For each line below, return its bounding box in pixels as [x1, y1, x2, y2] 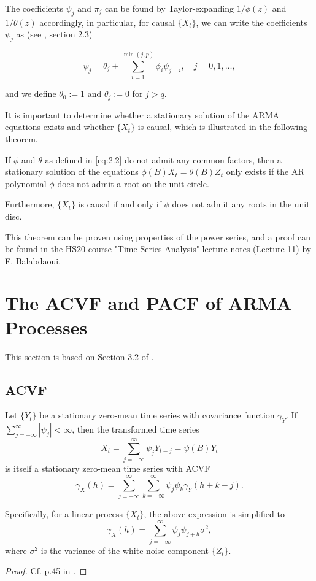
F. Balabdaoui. [5, 254, 61, 267]
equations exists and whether [5, 120, 114, 133]
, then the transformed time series [72, 423, 199, 436]
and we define [5, 87, 56, 100]
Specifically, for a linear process [5, 507, 123, 520]
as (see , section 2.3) [16, 28, 93, 40]
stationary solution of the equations [5, 165, 139, 178]
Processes [5, 314, 88, 339]
